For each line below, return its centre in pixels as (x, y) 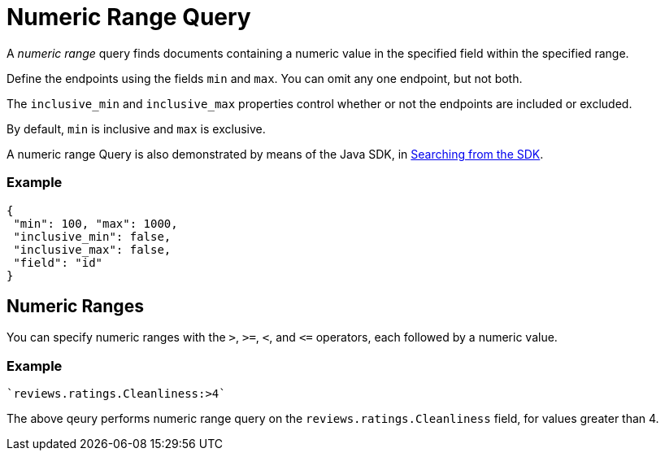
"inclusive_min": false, (92, 236)
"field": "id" (58, 262)
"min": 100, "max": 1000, (96, 223)
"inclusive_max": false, (92, 249)
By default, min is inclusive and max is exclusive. (136, 128)
